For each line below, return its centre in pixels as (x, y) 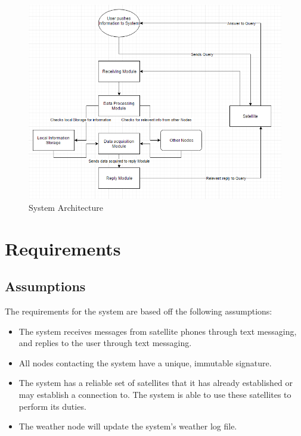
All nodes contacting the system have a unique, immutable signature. (145, 362)
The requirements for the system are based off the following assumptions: (139, 311)
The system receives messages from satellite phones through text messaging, (158, 331)
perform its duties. (52, 406)
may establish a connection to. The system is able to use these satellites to (155, 394)
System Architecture (66, 207)
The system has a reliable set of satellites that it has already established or (156, 383)
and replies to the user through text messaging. (105, 343)
